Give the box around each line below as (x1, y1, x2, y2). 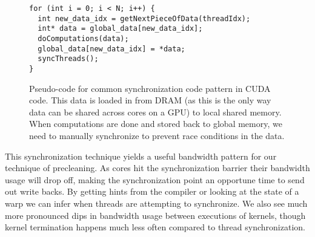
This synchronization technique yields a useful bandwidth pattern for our (5, 149, 277, 162)
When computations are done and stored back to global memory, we (29, 117, 282, 130)
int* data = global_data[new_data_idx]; (38, 24, 203, 33)
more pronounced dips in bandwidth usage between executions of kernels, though (5, 209, 306, 221)
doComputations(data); (38, 34, 129, 43)
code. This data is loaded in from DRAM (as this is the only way (29, 94, 271, 106)
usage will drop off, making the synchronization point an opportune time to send (5, 173, 305, 186)
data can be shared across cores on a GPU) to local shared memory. (29, 105, 282, 118)
